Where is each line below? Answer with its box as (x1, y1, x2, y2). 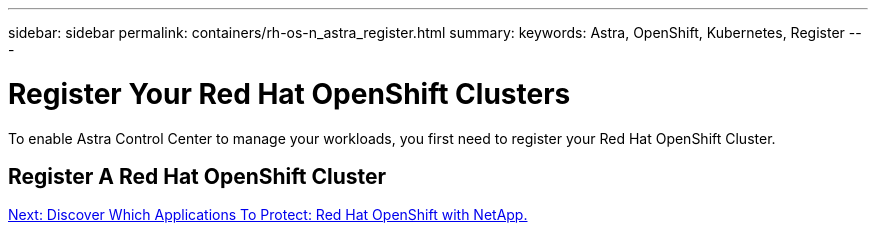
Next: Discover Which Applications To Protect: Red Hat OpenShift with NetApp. (8, 206, 528, 224)
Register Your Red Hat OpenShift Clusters (8, 76, 571, 111)
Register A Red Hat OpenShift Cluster (8, 163, 387, 189)
